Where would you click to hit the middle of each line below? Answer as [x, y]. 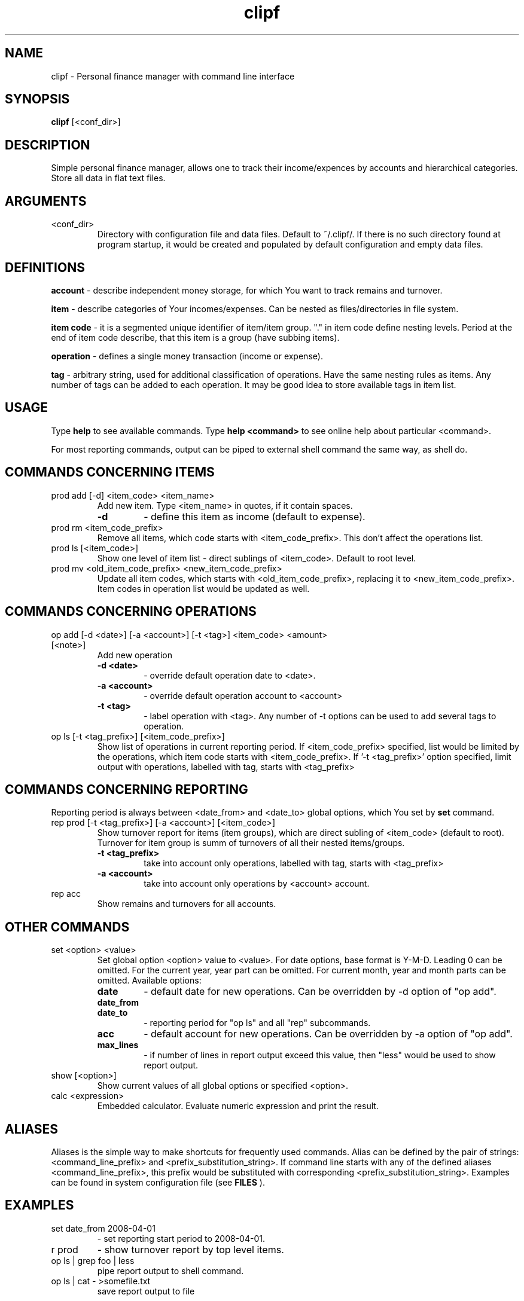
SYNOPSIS [37, 99]
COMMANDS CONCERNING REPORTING [127, 789]
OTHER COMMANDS [67, 927]
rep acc [66, 894]
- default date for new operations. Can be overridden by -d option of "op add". [320, 992]
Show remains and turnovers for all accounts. [187, 904]
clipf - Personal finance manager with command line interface [173, 76]
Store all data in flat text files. [108, 178]
